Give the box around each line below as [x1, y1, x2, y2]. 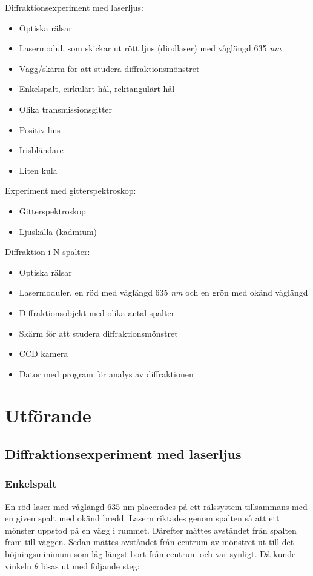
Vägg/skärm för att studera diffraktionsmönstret [19, 62, 200, 74]
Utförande [5, 403, 91, 428]
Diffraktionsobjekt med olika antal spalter [19, 306, 175, 319]
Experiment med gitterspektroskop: [5, 184, 136, 197]
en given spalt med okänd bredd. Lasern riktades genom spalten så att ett [5, 512, 280, 525]
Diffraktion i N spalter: [5, 245, 90, 258]
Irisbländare [19, 144, 64, 156]
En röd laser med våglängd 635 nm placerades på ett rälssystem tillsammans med [5, 500, 308, 512]
